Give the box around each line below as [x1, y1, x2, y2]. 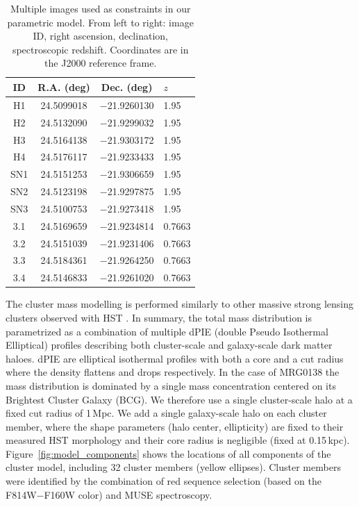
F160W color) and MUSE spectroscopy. [44, 487, 212, 501]
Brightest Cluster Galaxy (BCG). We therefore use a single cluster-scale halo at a [6, 392, 353, 406]
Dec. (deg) [101, 79, 153, 94]
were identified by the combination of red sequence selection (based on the [6, 474, 322, 488]
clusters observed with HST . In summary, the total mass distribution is [6, 310, 312, 324]
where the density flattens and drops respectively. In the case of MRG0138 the [6, 365, 340, 379]
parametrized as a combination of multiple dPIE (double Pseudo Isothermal [6, 324, 328, 338]
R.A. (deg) [37, 79, 90, 94]
